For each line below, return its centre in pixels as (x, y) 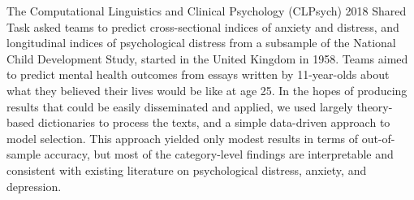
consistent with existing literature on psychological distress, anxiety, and (187, 170)
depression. (34, 186)
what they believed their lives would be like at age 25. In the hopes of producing (207, 90)
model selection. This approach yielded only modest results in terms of (183, 138)
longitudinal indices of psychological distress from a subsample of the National (201, 43)
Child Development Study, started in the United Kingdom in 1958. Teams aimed (207, 58)
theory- (375, 106)
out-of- (378, 138)
